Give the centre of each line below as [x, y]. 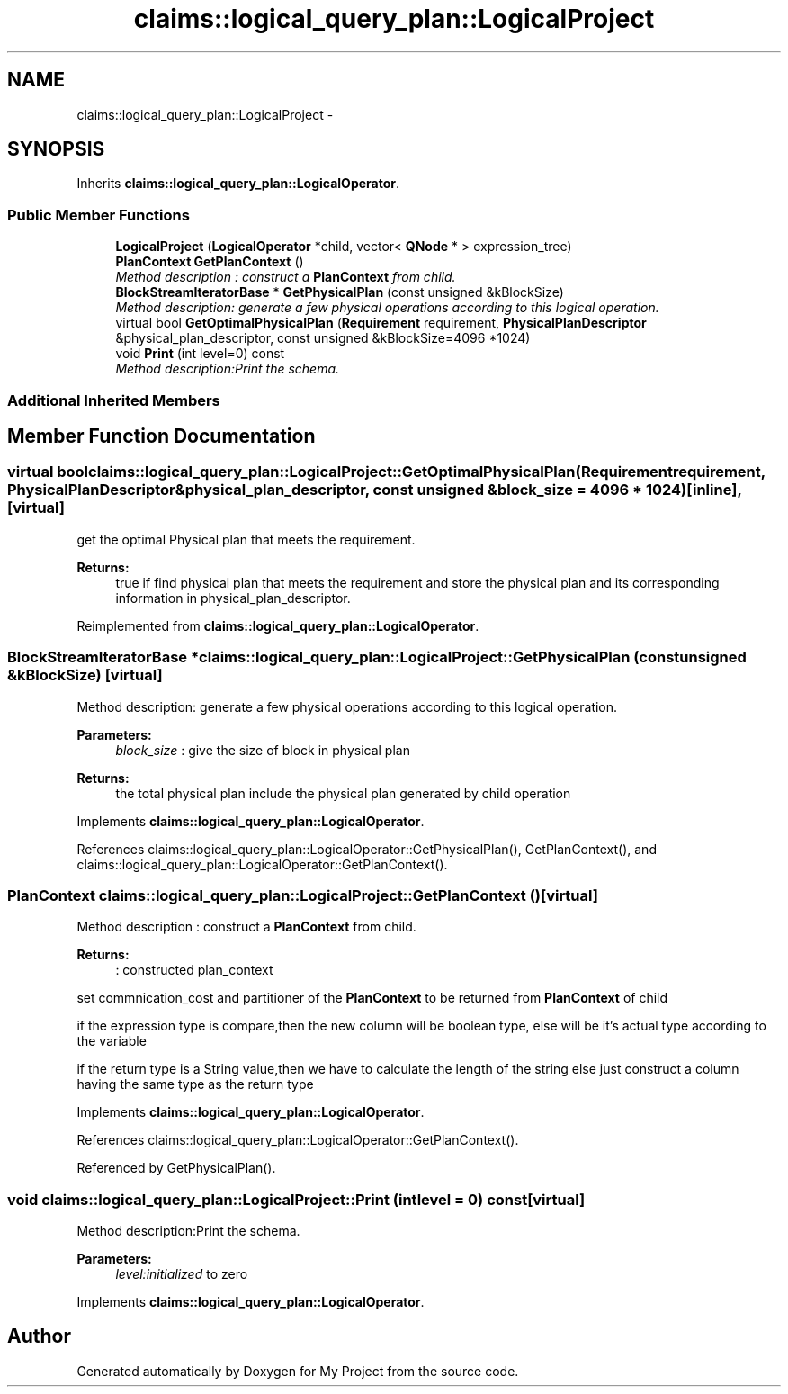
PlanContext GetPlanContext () [210, 262]
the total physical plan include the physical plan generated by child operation [343, 793]
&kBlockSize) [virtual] [85, 675]
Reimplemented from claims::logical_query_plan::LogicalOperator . [278, 625]
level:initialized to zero [182, 1274]
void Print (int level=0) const [200, 354]
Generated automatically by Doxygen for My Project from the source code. [298, 1371]
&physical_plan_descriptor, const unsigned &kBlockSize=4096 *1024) [323, 338]
